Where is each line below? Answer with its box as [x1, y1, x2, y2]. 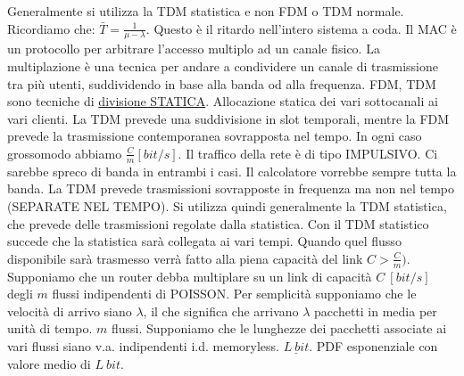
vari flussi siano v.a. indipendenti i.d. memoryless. [7, 336, 279, 355]
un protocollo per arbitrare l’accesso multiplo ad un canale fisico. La [7, 39, 380, 58]
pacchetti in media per [314, 301, 437, 320]
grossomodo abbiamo [7, 143, 122, 162]
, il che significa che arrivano [143, 301, 299, 320]
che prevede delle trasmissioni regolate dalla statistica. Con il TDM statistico [7, 214, 429, 233]
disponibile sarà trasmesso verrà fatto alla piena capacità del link [7, 249, 363, 267]
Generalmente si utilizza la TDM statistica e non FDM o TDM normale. [7, 2, 404, 20]
